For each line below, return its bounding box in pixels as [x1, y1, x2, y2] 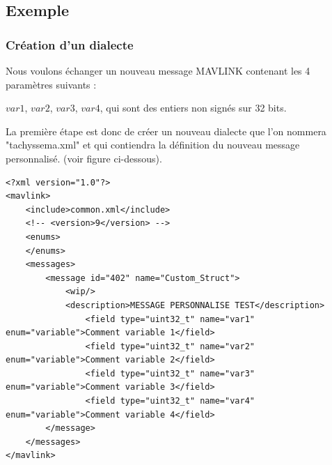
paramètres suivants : [6, 77, 97, 91]
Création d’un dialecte [6, 36, 134, 53]
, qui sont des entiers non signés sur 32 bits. [100, 100, 287, 115]
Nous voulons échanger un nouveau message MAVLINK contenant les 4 [6, 63, 310, 77]
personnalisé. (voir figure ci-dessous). [6, 151, 162, 165]
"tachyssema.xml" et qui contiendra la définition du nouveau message [6, 137, 300, 152]
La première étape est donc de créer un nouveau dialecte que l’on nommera [6, 123, 326, 138]
